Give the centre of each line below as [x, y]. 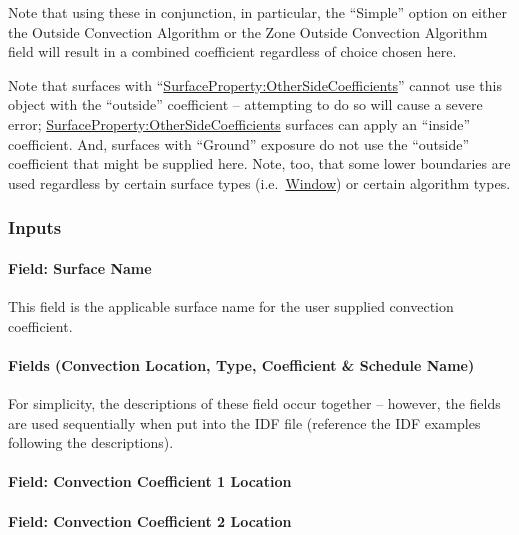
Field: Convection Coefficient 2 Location [150, 520]
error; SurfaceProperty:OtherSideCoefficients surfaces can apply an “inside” [239, 123]
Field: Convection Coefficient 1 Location [150, 481]
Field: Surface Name [80, 267]
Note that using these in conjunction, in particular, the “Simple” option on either [257, 12]
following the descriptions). [91, 442]
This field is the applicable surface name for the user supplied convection [231, 305]
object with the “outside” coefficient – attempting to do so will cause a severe [245, 104]
